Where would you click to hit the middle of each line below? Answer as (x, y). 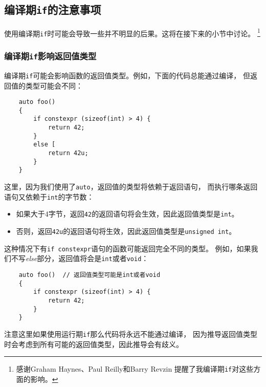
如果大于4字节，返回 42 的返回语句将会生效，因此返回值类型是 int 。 (127, 214)
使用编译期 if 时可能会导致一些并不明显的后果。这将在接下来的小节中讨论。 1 (132, 32)
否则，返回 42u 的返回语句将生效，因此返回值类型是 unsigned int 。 (126, 231)
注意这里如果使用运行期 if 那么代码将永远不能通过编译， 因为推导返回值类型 (131, 334)
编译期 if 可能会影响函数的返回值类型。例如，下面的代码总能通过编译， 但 (127, 75)
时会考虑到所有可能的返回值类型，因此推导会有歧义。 (94, 344)
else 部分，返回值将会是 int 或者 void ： (87, 258)
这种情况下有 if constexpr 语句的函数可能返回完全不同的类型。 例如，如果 (128, 248)
